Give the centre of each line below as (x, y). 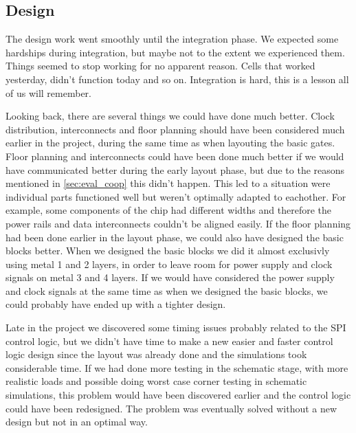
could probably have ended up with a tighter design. (116, 304)
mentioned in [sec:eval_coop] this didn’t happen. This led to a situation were (168, 183)
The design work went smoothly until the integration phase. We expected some (172, 39)
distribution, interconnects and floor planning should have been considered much (175, 129)
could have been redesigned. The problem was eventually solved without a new (171, 408)
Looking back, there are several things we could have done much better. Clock (170, 116)
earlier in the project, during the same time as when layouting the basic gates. (170, 143)
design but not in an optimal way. (77, 422)
